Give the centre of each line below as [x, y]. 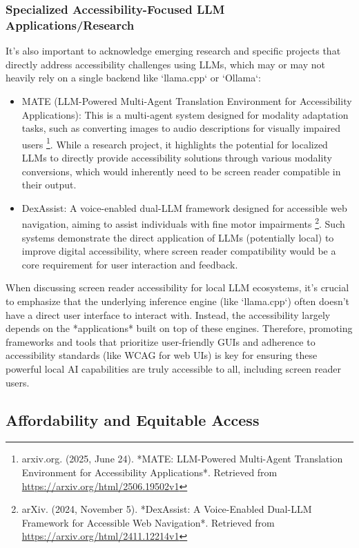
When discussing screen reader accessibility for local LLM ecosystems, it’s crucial [177, 287]
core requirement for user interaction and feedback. [130, 264]
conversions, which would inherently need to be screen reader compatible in [181, 171]
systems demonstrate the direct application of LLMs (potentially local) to [178, 237]
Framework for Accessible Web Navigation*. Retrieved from [148, 522]
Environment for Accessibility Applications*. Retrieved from [149, 472]
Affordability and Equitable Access [133, 419]
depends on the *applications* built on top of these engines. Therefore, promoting [179, 328]
